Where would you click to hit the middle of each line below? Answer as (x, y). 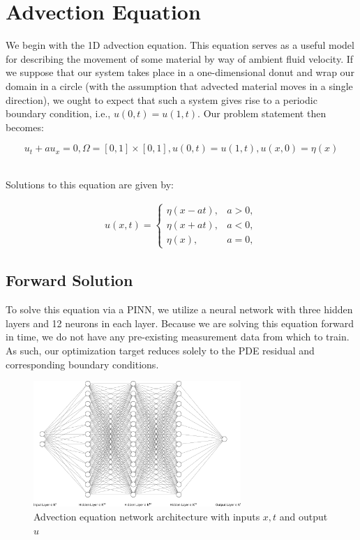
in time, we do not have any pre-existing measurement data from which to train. (178, 337)
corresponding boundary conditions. (82, 364)
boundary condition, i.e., (58, 113)
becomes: (25, 127)
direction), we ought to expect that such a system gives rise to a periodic (162, 99)
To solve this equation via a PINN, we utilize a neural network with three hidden (179, 309)
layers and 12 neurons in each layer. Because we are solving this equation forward (180, 323)
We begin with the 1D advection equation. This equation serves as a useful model (180, 45)
